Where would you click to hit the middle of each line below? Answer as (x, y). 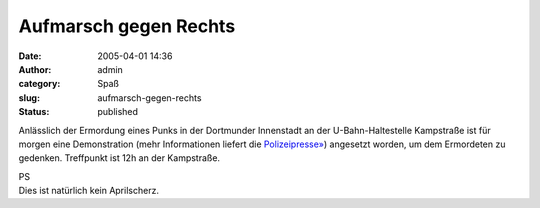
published (118, 112)
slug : (29, 97)
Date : (30, 56)
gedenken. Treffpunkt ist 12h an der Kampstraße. (119, 158)
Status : (34, 112)
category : (39, 84)
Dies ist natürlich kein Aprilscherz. (89, 191)
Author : (35, 69)
